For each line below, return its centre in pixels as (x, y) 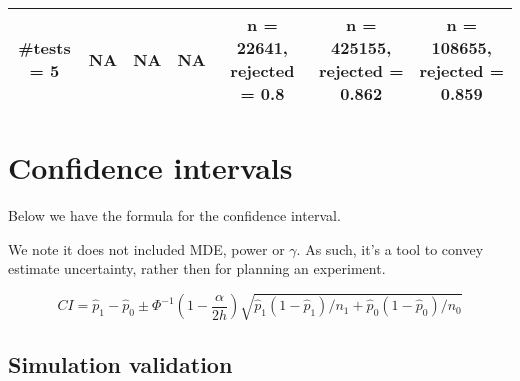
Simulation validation (120, 363)
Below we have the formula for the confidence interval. (174, 215)
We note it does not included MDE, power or (146, 248)
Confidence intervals (150, 167)
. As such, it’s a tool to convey (390, 248)
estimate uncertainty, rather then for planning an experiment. (197, 268)
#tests (44, 47)
